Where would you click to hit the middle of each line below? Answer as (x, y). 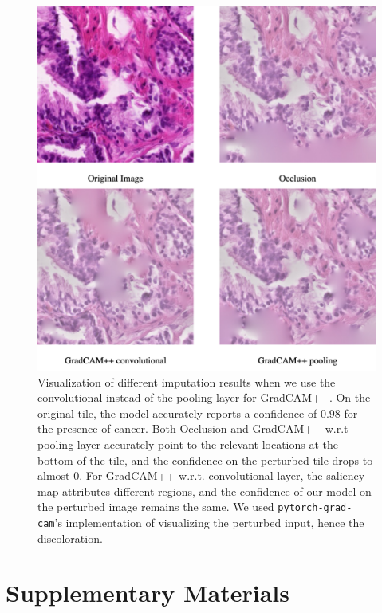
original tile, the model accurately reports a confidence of (177, 413)
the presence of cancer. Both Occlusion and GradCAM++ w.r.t (193, 428)
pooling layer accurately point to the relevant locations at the (188, 444)
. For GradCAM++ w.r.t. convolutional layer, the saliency (222, 475)
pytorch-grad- (315, 508)
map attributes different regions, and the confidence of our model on (205, 491)
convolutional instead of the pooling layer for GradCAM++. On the (204, 397)
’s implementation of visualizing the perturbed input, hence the (209, 523)
